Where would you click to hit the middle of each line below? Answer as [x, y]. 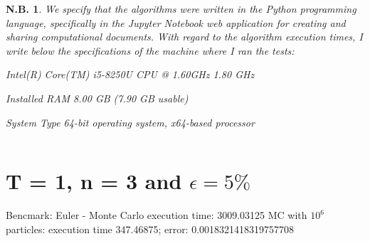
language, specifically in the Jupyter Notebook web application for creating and [176, 22]
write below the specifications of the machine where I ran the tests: [150, 50]
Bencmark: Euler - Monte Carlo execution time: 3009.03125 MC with [157, 215]
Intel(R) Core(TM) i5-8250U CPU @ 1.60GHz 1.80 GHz [130, 74]
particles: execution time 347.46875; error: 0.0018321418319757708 [150, 229]
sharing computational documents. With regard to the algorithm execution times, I [184, 37]
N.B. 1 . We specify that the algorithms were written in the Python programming [181, 9]
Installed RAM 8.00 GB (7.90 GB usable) [97, 98]
